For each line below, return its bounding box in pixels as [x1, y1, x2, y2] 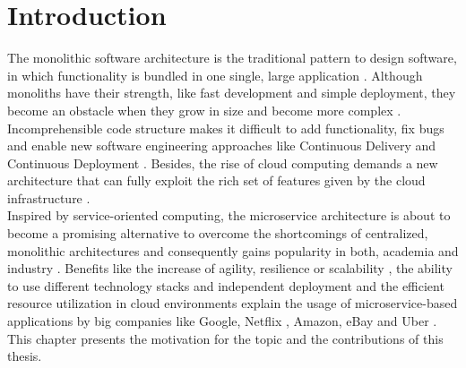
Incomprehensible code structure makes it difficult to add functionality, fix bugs [7, 118, 444, 137]
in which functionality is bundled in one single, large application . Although [7, 65, 423, 84]
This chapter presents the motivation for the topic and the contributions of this [7, 329, 444, 347]
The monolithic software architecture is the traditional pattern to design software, [7, 48, 457, 67]
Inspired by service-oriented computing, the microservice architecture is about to [7, 206, 451, 225]
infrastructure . [7, 188, 91, 207]
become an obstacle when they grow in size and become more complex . [7, 100, 401, 119]
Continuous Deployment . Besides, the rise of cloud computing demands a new [7, 153, 438, 172]
